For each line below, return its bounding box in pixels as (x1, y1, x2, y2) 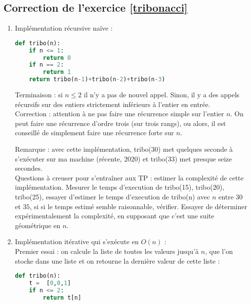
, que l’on (205, 246, 233, 256)
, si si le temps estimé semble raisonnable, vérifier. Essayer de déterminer (30, 201, 247, 211)
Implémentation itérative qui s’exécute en (15, 236, 139, 247)
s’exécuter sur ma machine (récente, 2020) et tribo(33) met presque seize (15, 153, 232, 163)
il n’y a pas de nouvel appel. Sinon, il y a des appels (83, 89, 240, 100)
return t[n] (43, 294, 81, 301)
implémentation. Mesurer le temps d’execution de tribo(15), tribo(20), (15, 182, 225, 192)
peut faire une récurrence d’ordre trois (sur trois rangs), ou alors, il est (15, 118, 226, 128)
